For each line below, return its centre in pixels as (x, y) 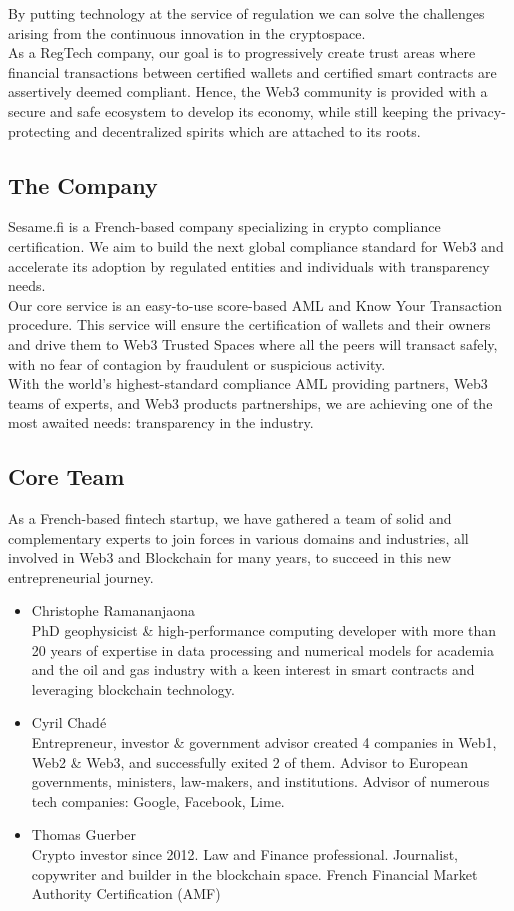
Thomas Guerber (83, 834)
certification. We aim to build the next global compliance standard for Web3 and (256, 245)
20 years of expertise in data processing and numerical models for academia (262, 649)
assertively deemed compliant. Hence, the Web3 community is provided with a (248, 91)
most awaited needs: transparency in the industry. (161, 422)
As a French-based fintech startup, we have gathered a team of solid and (230, 518)
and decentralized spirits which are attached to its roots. (247, 130)
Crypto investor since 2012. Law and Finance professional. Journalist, (244, 854)
